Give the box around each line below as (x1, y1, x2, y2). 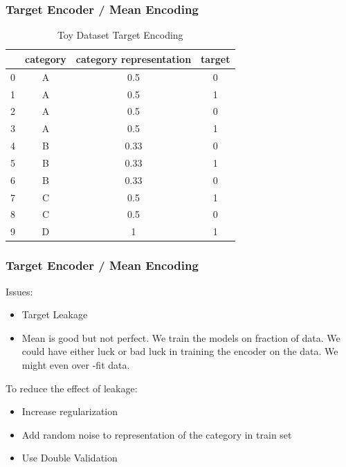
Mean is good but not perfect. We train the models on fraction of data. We (21, 330, 340, 345)
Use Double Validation (21, 450, 118, 465)
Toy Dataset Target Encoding (57, 28, 183, 42)
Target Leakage (21, 307, 88, 322)
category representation (75, 51, 192, 66)
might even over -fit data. (21, 357, 130, 372)
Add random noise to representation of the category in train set (21, 427, 292, 441)
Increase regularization (21, 404, 118, 419)
